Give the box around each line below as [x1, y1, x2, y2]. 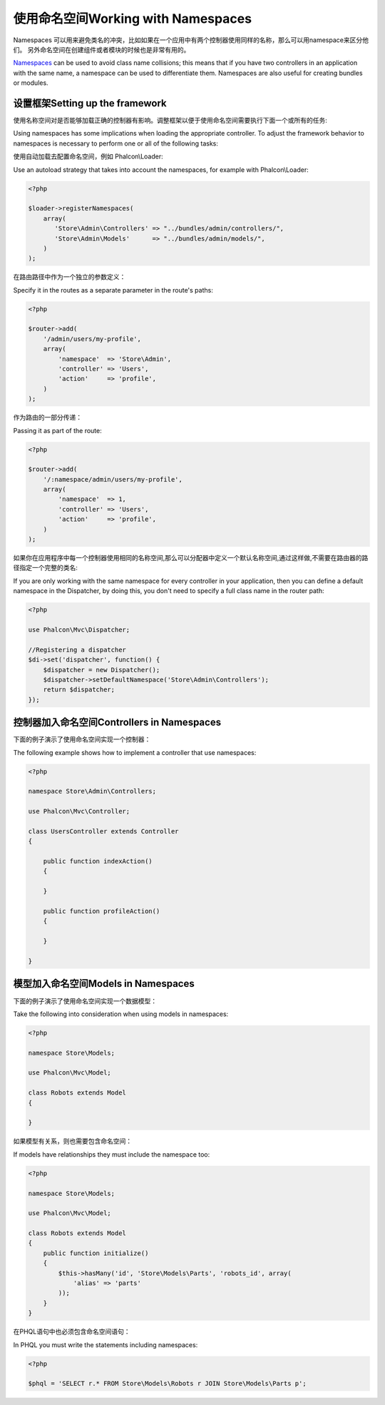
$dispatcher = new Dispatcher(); [43, 666, 160, 674]
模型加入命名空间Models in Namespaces [13, 978, 195, 990]
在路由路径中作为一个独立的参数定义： [13, 273, 126, 281]
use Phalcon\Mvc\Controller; [28, 807, 130, 816]
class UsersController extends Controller [28, 827, 179, 835]
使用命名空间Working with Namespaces [13, 11, 252, 26]
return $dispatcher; [43, 686, 115, 694]
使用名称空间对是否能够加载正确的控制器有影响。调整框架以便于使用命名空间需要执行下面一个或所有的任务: [13, 116, 328, 125]
